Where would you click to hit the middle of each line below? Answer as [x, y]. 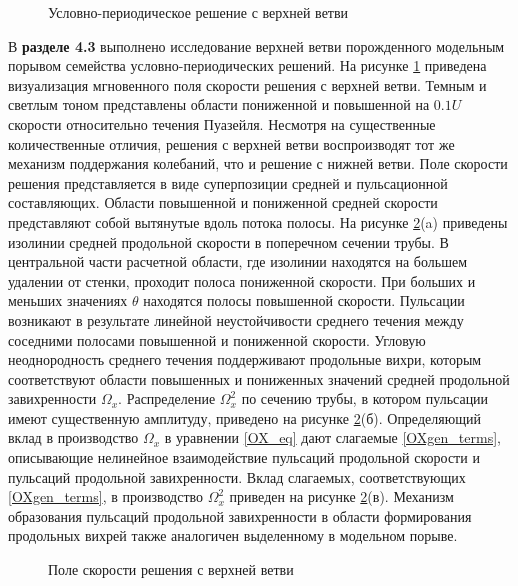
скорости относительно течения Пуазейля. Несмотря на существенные [222, 123]
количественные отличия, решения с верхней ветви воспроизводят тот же [231, 143]
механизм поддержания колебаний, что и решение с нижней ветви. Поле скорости [258, 163]
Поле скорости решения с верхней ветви [171, 569]
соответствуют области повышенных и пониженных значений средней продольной [259, 378]
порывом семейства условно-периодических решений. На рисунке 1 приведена [247, 65]
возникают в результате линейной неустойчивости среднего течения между [236, 319]
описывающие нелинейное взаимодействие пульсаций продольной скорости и [244, 457]
